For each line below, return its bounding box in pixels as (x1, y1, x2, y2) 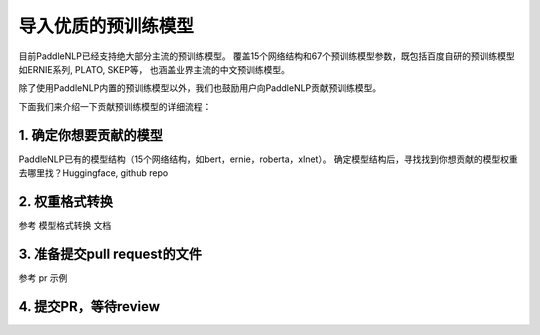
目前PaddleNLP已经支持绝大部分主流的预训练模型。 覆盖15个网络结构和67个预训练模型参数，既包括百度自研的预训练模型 (18, 50, 515, 62)
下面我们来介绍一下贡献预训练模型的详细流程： (18, 100, 212, 112)
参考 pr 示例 (18, 271, 68, 284)
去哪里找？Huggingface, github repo (18, 167, 169, 179)
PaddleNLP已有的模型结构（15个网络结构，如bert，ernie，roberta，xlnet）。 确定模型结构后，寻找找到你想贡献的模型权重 (18, 153, 519, 165)
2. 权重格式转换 (18, 193, 114, 210)
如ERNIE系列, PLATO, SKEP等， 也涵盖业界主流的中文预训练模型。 (18, 63, 290, 75)
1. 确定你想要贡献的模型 (18, 126, 164, 144)
